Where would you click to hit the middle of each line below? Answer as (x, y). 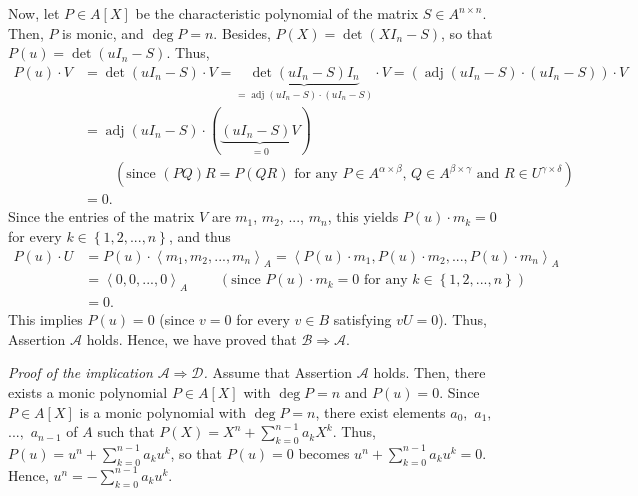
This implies (45, 319)
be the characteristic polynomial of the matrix (277, 13)
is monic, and (103, 32)
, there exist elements (380, 411)
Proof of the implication (80, 372)
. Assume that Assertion (278, 372)
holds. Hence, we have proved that (191, 338)
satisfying (362, 319)
